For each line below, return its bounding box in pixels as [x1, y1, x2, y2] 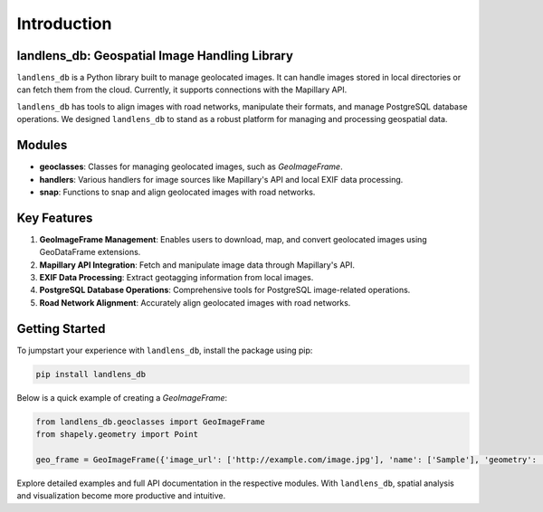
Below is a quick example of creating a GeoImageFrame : [16, 392, 228, 403]
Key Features [16, 210, 93, 225]
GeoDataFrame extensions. [39, 247, 141, 258]
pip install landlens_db [35, 369, 147, 379]
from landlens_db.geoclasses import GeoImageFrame [35, 416, 266, 427]
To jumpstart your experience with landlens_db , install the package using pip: [16, 345, 313, 356]
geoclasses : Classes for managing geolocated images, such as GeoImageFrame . [39, 161, 343, 172]
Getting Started [16, 321, 106, 337]
